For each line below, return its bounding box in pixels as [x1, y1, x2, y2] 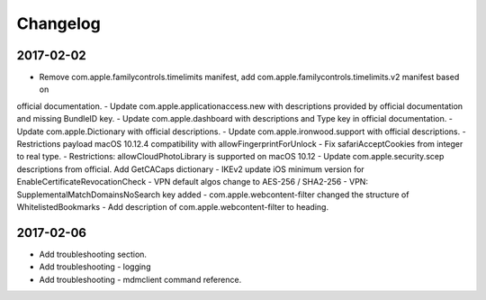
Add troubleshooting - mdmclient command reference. [39, 274, 242, 285]
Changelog [16, 14, 101, 33]
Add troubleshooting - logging [39, 261, 151, 272]
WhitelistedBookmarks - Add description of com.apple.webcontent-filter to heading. [16, 201, 328, 212]
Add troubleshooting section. [39, 249, 148, 259]
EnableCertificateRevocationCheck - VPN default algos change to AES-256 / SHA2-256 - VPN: [16, 177, 369, 187]
